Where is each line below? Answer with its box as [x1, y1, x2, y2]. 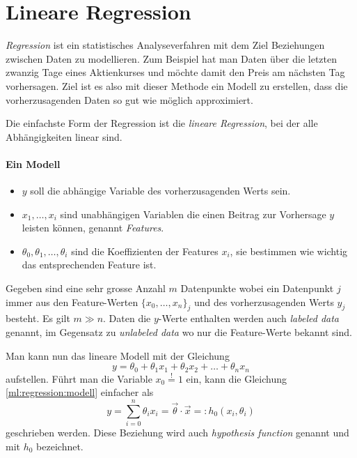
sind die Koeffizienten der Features [71, 243, 219, 258]
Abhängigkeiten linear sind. [6, 129, 122, 144]
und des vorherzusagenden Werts [193, 294, 334, 309]
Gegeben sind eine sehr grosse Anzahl [6, 281, 166, 296]
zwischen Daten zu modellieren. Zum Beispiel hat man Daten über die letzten [6, 51, 337, 66]
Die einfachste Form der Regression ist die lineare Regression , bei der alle [6, 116, 318, 130]
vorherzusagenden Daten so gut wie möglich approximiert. [6, 92, 253, 107]
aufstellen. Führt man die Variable [6, 371, 152, 386]
